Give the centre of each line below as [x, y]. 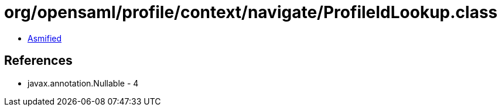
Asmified [45, 38]
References [38, 61]
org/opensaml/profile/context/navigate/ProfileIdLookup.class [251, 12]
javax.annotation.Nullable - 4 [83, 83]
